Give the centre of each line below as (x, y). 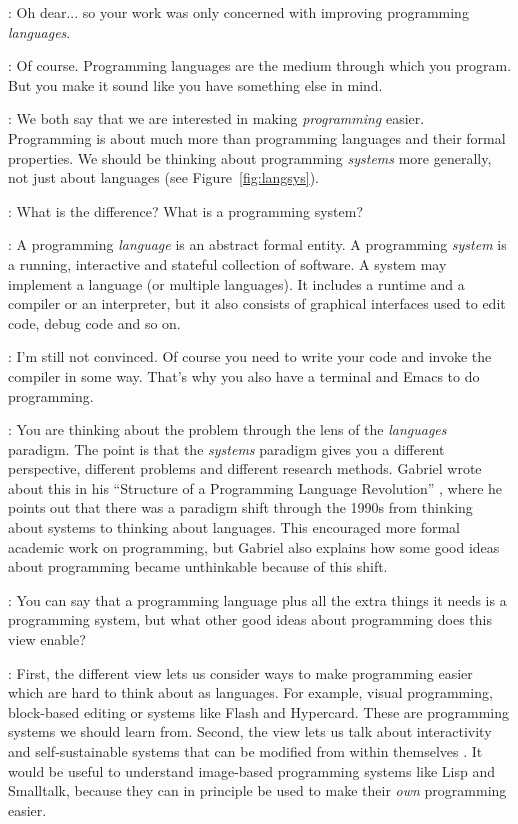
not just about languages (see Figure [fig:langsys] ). (163, 177)
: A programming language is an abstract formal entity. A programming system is (257, 244)
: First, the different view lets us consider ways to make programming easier (240, 672)
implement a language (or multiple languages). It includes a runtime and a (236, 283)
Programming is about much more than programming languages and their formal (257, 137)
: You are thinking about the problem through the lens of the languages (227, 429)
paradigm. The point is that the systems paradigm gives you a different (226, 448)
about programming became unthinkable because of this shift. (198, 566)
